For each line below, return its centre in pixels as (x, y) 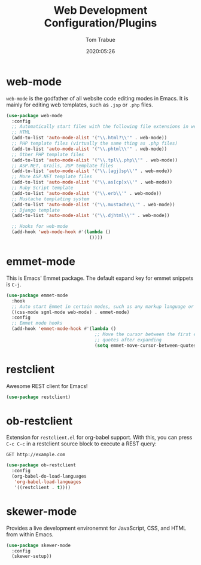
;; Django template (36, 210)
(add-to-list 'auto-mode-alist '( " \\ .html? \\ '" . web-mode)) (89, 138)
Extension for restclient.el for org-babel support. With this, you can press (99, 438)
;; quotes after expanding (128, 340)
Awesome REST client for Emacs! (47, 386)
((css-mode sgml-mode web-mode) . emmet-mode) (71, 312)
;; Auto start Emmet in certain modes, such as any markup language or (103, 306)
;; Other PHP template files (48, 154)
